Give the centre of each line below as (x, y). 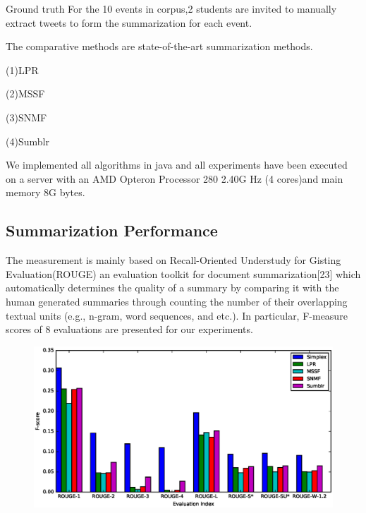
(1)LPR (22, 70)
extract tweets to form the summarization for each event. (129, 22)
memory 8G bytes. (45, 192)
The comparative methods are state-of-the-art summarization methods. (159, 46)
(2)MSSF (25, 93)
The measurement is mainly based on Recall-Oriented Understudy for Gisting (173, 260)
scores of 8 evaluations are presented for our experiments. (129, 329)
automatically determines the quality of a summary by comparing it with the (172, 288)
